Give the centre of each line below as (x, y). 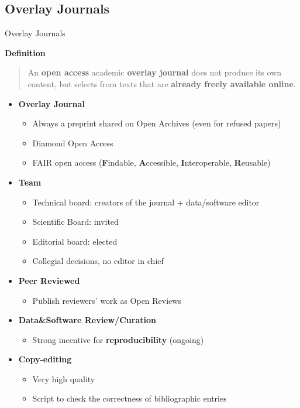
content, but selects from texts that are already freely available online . (162, 83)
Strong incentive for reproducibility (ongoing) (118, 339)
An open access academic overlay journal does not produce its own (155, 72)
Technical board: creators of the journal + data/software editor (146, 202)
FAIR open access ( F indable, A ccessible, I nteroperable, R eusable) (151, 162)
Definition (25, 52)
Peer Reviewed (49, 280)
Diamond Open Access (73, 143)
